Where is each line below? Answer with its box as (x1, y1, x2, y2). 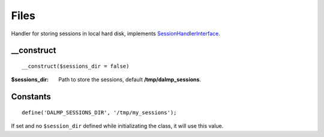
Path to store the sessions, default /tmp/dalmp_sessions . (58, 76, 201, 83)
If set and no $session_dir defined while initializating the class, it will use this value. (11, 123, 224, 130)
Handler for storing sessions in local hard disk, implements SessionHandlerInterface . (11, 30, 220, 37)
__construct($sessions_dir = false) (22, 63, 130, 69)
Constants (11, 92, 51, 102)
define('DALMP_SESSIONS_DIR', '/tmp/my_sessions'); (22, 109, 177, 116)
